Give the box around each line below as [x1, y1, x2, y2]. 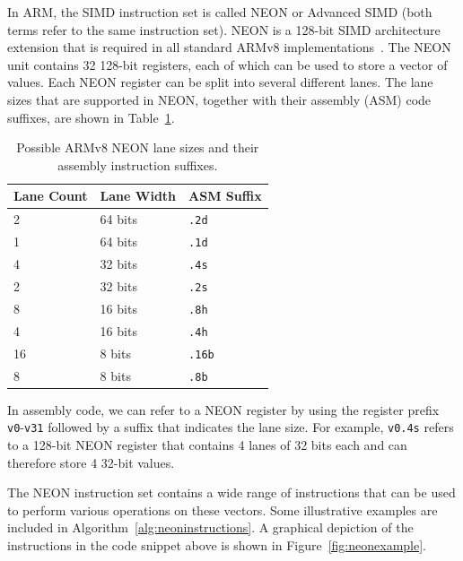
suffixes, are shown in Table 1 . [7, 108, 175, 126]
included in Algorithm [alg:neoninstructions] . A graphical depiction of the [7, 518, 414, 537]
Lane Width [100, 186, 177, 205]
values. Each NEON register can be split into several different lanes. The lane [7, 73, 433, 91]
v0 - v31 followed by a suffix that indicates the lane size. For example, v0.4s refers [7, 418, 454, 436]
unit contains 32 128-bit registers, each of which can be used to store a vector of [7, 55, 448, 73]
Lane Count [13, 186, 88, 205]
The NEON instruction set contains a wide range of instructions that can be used [7, 483, 456, 502]
